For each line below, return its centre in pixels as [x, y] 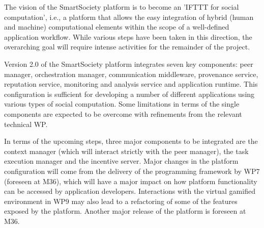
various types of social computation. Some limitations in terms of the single [122, 104]
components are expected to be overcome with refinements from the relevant [123, 113]
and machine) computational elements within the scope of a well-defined [117, 27]
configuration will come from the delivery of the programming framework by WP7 [132, 171]
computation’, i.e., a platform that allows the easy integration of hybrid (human [129, 17]
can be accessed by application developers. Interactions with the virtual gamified [130, 191]
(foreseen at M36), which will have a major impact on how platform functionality [131, 181]
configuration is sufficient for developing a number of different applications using [129, 94]
